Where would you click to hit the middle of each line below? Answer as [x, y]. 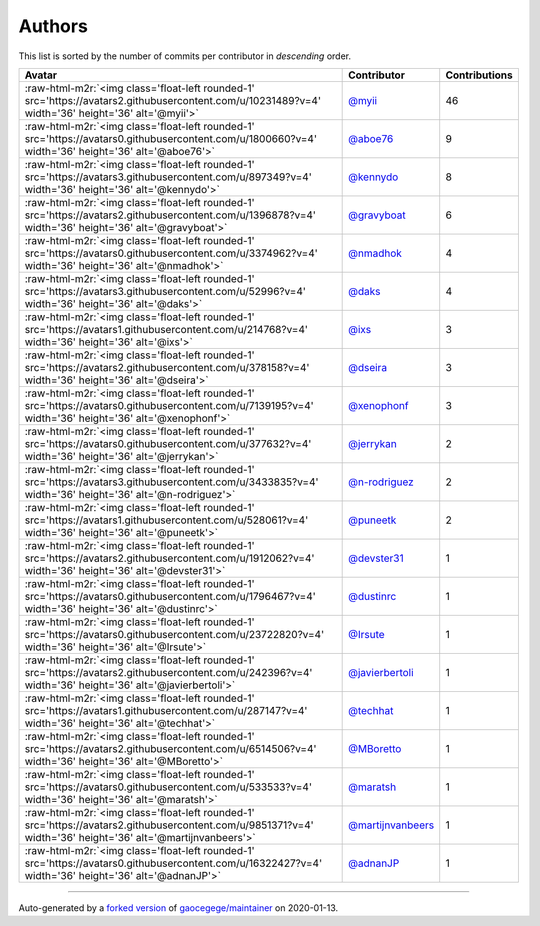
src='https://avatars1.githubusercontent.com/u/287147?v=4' [166, 710]
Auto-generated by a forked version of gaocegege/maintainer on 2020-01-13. [178, 907]
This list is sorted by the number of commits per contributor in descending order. [185, 56]
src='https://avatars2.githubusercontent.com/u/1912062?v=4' [169, 558]
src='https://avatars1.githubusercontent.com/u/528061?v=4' [166, 520]
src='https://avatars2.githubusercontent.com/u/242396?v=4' [168, 672]
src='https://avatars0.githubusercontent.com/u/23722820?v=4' [174, 634]
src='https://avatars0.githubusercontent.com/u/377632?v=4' [168, 443]
